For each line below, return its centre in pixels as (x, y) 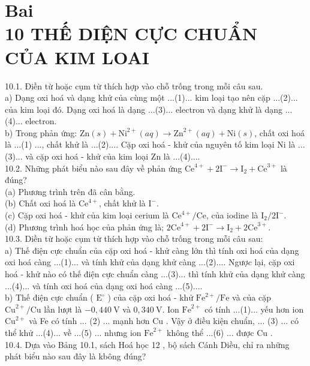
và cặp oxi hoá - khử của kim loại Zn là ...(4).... (113, 156)
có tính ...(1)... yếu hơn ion (254, 309)
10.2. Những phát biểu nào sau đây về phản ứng (94, 168)
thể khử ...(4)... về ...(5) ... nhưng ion (73, 332)
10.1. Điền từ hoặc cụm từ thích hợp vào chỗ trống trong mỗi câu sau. (134, 85)
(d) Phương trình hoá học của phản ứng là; (85, 226)
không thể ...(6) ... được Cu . (220, 332)
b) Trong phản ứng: (41, 132)
